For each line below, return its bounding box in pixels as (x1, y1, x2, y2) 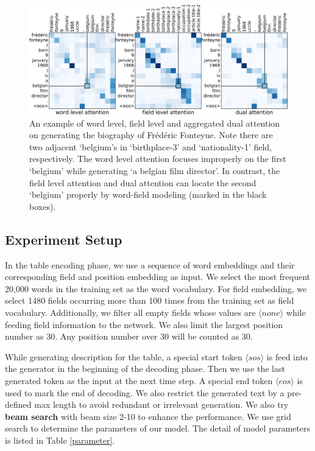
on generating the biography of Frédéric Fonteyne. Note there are (29, 128, 273, 141)
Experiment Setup (5, 229, 122, 248)
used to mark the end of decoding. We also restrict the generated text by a (5, 386, 285, 399)
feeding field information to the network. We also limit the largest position (5, 318, 283, 330)
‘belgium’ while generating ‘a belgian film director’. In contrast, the (29, 164, 280, 177)
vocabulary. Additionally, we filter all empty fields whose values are (5, 306, 256, 319)
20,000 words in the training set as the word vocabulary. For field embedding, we (5, 282, 307, 295)
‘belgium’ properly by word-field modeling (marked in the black (29, 188, 267, 201)
